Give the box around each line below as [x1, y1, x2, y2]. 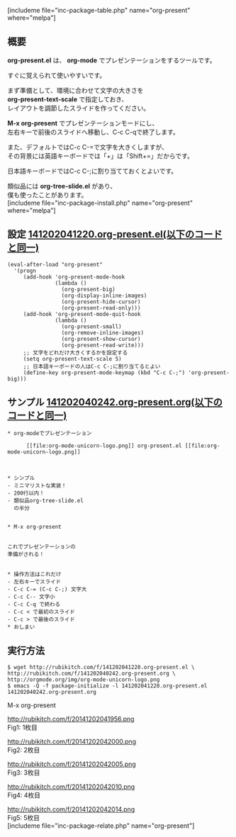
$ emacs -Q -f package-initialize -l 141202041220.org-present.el [7, 682, 208, 690]
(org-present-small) [61, 322, 122, 330]
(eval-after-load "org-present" [7, 261, 103, 268]
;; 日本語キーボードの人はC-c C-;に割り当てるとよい [23, 363, 161, 370]
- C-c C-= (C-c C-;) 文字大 [7, 586, 87, 593]
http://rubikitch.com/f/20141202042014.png [7, 805, 135, 814]
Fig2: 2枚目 [7, 746, 40, 754]
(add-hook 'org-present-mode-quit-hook [23, 310, 141, 318]
